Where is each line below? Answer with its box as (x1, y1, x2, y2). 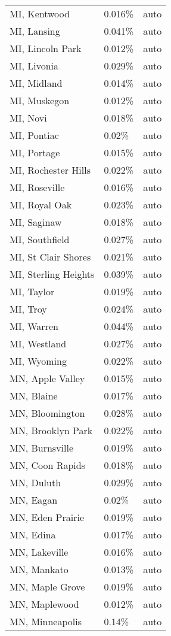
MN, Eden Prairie (10, 510, 85, 524)
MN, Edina (10, 528, 56, 541)
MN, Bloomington (10, 406, 85, 420)
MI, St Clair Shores (10, 250, 91, 264)
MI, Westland (10, 337, 67, 350)
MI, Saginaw (10, 215, 62, 229)
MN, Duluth (10, 476, 61, 489)
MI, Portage (10, 146, 60, 159)
